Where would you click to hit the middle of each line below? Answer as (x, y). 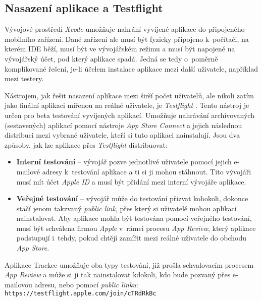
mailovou (18, 284)
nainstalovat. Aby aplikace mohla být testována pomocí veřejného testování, (134, 218)
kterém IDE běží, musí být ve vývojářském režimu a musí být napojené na (120, 49)
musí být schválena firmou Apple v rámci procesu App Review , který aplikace (136, 228)
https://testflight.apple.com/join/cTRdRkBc (81, 294)
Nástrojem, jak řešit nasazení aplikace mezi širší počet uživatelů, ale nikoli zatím (129, 95)
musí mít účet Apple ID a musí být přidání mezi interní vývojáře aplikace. (131, 181)
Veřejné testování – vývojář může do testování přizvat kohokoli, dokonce (132, 198)
